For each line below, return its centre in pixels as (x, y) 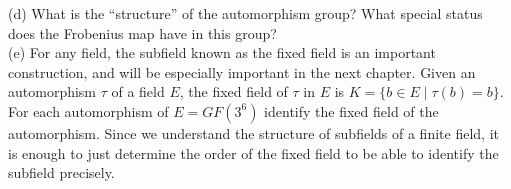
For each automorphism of (88, 110)
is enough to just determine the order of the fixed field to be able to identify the (253, 152)
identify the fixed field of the (351, 110)
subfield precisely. (61, 172)
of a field (138, 91)
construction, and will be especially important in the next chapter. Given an (242, 71)
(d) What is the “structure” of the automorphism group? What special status (245, 13)
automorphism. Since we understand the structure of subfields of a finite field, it (253, 132)
